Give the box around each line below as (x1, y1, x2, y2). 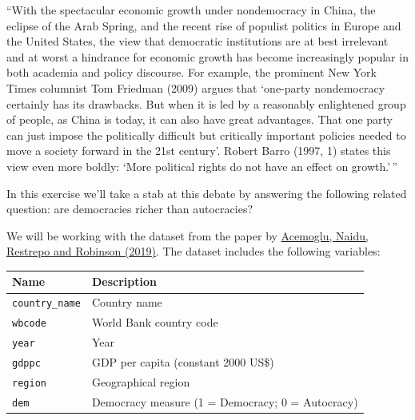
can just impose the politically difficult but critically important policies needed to (6, 126, 406, 143)
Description (91, 273, 157, 290)
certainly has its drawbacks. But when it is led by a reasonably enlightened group (6, 95, 406, 112)
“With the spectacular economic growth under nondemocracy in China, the (6, 2, 376, 18)
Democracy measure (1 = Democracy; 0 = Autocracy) (91, 393, 358, 410)
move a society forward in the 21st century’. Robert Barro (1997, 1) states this (6, 142, 391, 159)
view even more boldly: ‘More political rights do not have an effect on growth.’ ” (6, 157, 398, 174)
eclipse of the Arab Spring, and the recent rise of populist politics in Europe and (6, 17, 401, 34)
